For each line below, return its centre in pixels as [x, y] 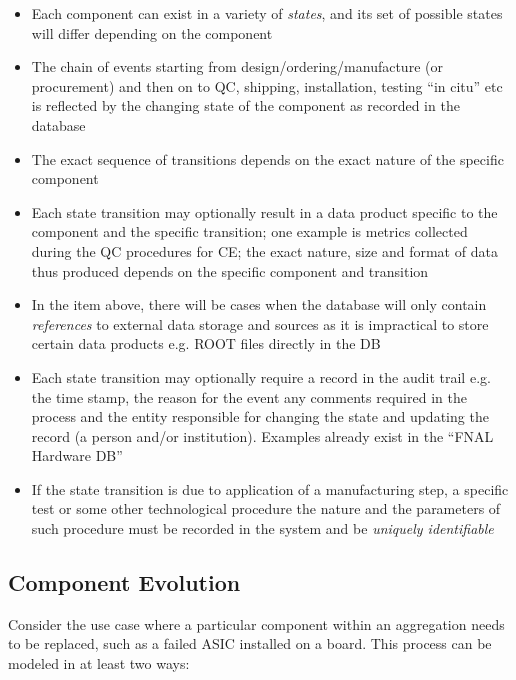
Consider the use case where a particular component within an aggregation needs [256, 623]
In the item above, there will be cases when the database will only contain [259, 304]
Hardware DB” [77, 455]
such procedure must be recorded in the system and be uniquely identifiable [262, 528]
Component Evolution [124, 582]
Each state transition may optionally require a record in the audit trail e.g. [261, 376]
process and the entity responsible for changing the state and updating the [260, 416]
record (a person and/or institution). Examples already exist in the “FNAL [262, 435]
